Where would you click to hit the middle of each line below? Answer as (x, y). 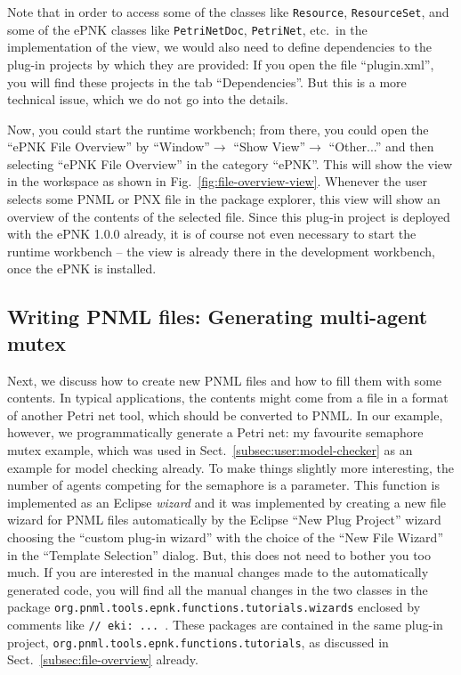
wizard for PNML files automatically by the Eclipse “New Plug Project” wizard (224, 520)
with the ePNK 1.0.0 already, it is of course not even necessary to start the (212, 234)
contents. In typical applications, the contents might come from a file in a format (228, 398)
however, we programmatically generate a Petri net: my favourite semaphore (215, 432)
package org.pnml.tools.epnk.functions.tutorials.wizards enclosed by (214, 607)
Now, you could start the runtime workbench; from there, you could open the (218, 129)
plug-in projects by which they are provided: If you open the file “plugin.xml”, (221, 64)
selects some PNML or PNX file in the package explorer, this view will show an (224, 199)
